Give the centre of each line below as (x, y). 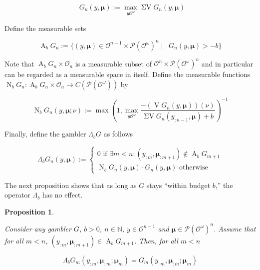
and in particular (227, 63)
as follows (118, 134)
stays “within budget (178, 185)
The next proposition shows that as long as (71, 185)
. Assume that (235, 228)
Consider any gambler (38, 228)
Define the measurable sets (45, 28)
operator (17, 195)
